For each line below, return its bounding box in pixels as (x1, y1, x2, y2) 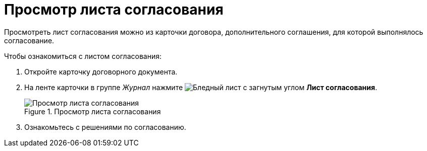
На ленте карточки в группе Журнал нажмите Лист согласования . (24, 83, 378, 92)
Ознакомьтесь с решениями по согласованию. (24, 122, 186, 131)
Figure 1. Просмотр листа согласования (24, 107, 161, 116)
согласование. (4, 36, 55, 45)
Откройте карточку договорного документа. (24, 67, 178, 76)
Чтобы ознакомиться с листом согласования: (4, 51, 162, 60)
